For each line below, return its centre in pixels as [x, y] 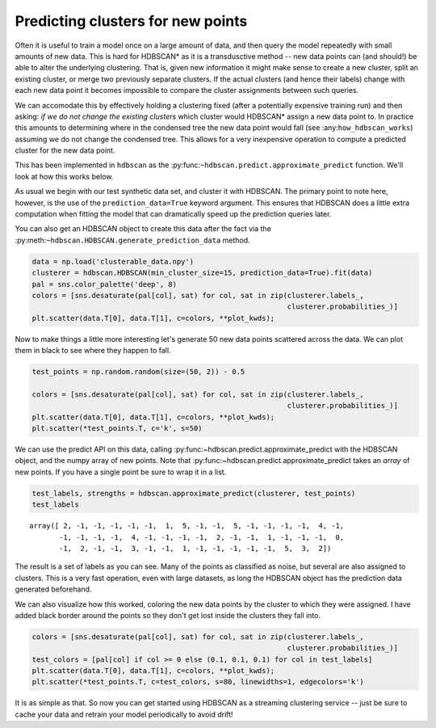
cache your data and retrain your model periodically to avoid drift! [124, 714]
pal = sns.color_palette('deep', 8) [105, 284]
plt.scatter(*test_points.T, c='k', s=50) [117, 429]
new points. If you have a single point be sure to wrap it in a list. [121, 472]
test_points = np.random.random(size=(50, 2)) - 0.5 [138, 372]
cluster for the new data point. [65, 150]
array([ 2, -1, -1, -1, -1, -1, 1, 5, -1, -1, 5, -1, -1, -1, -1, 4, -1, [187, 526]
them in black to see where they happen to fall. [93, 351]
